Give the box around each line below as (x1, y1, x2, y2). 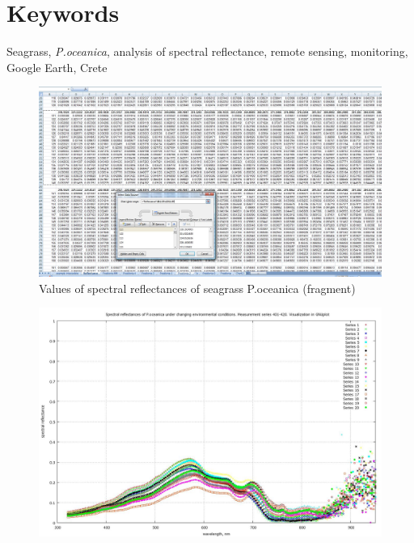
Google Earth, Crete (6, 58, 108, 75)
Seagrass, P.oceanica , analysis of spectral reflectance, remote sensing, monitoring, (6, 43, 408, 60)
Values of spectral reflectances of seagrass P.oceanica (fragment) (39, 279, 356, 296)
